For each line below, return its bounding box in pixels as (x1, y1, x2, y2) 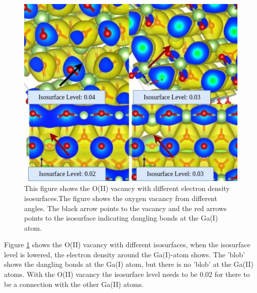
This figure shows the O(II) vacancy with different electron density (24, 183, 230, 193)
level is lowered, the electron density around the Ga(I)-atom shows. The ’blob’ (4, 249, 245, 259)
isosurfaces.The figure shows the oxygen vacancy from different (24, 192, 217, 203)
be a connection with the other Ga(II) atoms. (4, 278, 144, 289)
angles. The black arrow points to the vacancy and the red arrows (24, 203, 227, 213)
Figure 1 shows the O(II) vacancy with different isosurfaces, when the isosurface (4, 239, 250, 250)
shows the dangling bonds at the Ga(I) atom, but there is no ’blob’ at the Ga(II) (4, 259, 254, 269)
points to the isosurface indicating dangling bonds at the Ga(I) (24, 213, 218, 223)
